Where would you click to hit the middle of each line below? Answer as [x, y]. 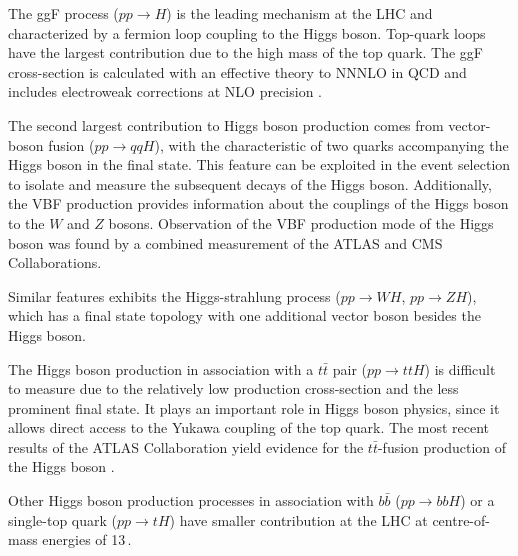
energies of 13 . [87, 539]
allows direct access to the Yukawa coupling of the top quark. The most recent [249, 427]
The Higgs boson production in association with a [161, 368]
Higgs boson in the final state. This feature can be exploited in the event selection [259, 164]
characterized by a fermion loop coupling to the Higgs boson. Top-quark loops [247, 32]
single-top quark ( [63, 519]
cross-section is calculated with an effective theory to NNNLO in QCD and [237, 71]
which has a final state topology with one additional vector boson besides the [244, 315]
